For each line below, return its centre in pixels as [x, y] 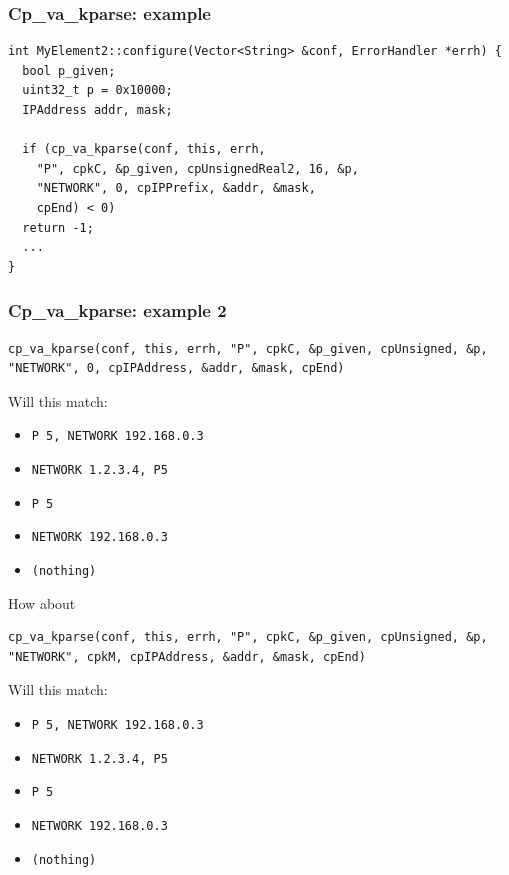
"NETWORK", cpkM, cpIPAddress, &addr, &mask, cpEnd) [187, 656]
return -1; [58, 227]
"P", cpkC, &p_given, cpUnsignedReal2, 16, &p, [197, 168]
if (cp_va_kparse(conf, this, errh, [144, 149]
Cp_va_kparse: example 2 [117, 310]
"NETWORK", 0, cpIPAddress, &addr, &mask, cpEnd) [176, 368]
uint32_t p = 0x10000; [97, 90]
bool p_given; [69, 70]
